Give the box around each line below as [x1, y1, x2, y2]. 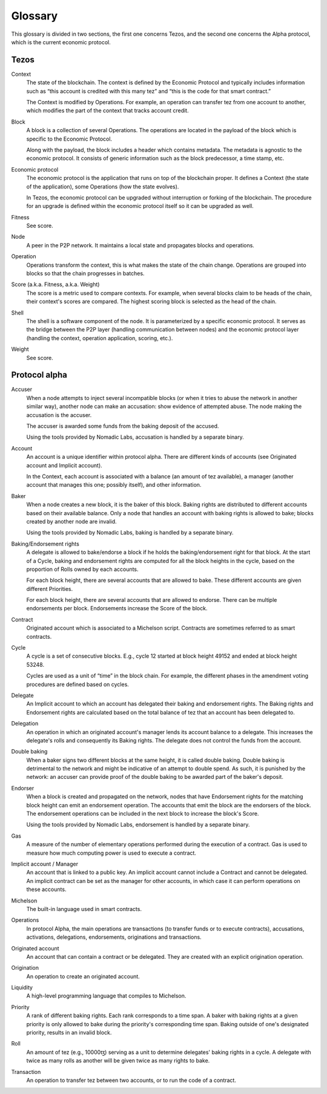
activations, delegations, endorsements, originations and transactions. [26, 933, 202, 941]
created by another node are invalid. [26, 518, 117, 525]
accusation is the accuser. [26, 411, 92, 418]
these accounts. [26, 886, 67, 893]
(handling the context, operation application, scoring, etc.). [26, 334, 173, 342]
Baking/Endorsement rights [11, 540, 80, 547]
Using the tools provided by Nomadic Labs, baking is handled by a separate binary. [26, 529, 234, 536]
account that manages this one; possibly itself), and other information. [26, 481, 202, 489]
